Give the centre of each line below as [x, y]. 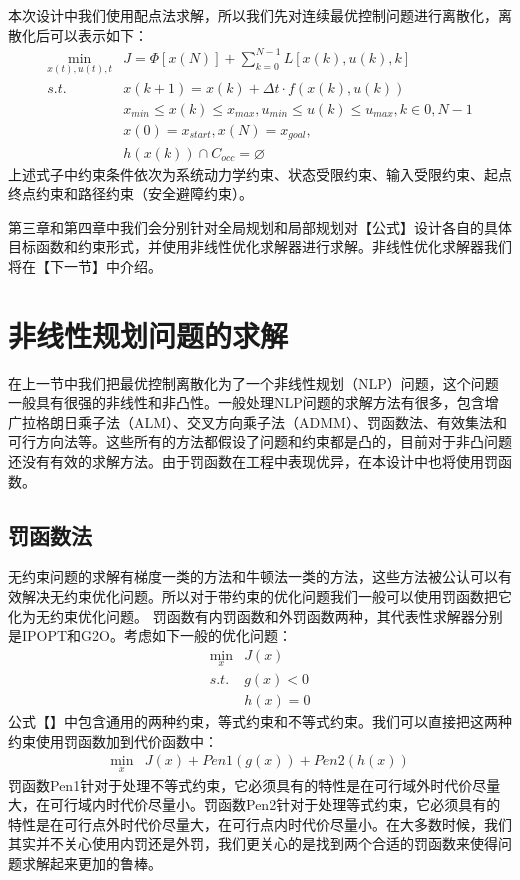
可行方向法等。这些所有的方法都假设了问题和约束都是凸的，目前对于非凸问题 [260, 441]
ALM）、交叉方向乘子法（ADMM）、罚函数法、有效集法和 [320, 421]
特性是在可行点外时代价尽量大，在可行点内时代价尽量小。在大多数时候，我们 [260, 823]
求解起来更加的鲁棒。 [91, 862]
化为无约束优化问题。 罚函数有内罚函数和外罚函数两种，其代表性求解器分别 [255, 615]
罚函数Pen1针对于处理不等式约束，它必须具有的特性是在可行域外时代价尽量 [254, 784]
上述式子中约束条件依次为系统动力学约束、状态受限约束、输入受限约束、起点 [260, 173]
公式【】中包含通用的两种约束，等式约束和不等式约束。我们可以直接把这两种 [260, 721]
